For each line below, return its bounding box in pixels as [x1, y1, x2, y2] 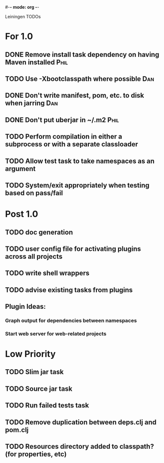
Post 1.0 [5, 209, 38, 220]
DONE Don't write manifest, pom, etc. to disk [5, 91, 144, 100]
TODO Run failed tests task [5, 401, 89, 409]
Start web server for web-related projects [5, 330, 107, 337]
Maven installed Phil [5, 58, 68, 66]
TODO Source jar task [5, 384, 73, 393]
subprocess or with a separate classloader [5, 140, 138, 149]
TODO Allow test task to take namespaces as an [5, 157, 155, 165]
